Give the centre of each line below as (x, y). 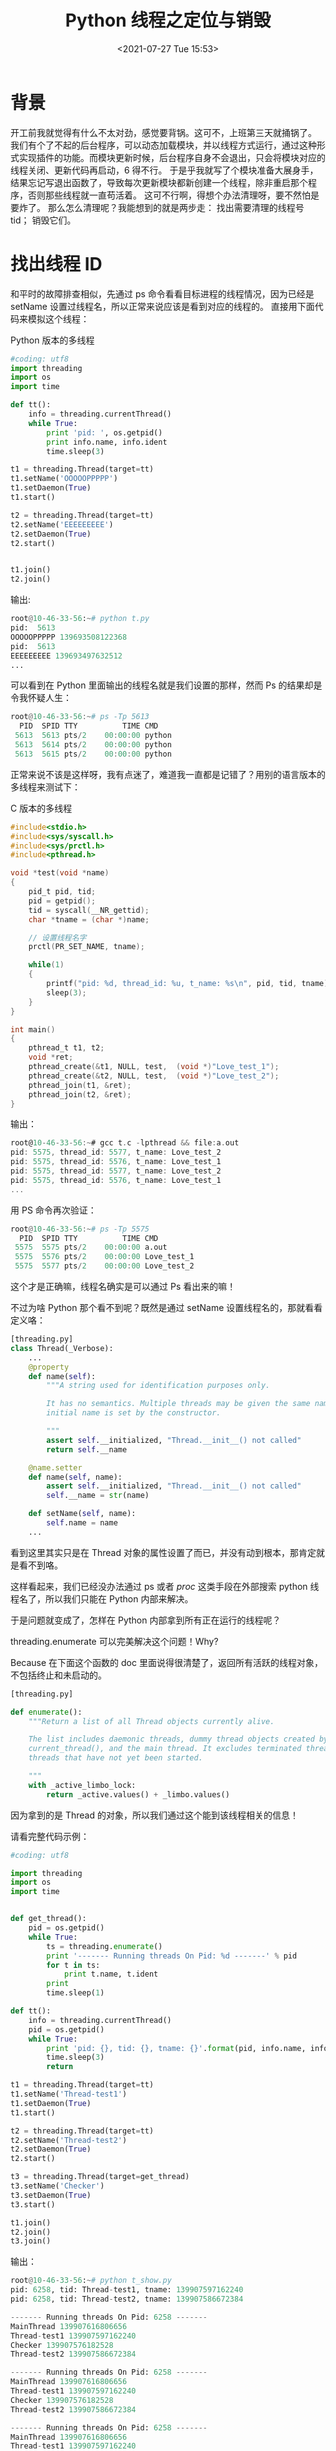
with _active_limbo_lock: (82, 1785)
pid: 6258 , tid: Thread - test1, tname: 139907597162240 (127, 2290)
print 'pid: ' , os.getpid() (104, 432)
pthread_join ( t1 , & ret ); (80, 1085)
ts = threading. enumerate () (104, 1946)
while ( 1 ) (46, 965)
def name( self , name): (75, 1477)
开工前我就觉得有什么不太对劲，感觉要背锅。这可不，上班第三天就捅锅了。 (163, 132)
